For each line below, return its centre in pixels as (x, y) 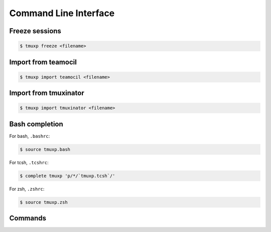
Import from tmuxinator (47, 93)
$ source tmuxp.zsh (44, 202)
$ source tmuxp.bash (45, 149)
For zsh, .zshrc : (27, 189)
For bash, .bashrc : (30, 136)
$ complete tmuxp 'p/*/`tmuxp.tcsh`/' (67, 176)
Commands (28, 218)
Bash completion (36, 124)
